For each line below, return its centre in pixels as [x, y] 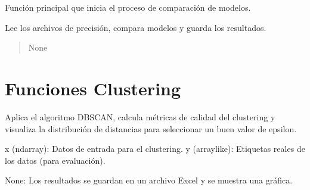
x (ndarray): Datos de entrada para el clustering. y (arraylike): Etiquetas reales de [155, 149]
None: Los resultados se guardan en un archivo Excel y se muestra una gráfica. [149, 180]
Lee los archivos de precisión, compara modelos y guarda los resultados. [136, 27]
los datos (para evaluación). [55, 160]
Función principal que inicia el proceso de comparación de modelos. [128, 7]
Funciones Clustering [93, 88]
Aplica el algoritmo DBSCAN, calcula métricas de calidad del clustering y [140, 116]
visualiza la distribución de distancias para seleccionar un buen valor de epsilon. [151, 128]
